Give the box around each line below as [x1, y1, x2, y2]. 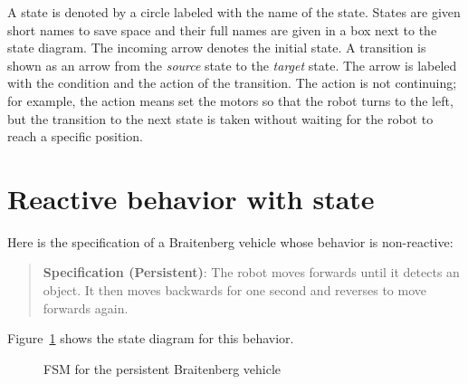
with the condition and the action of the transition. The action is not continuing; [7, 73, 457, 92]
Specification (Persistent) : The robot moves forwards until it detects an [43, 263, 460, 282]
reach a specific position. [7, 127, 143, 146]
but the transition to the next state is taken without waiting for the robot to [7, 109, 434, 128]
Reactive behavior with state [7, 179, 375, 216]
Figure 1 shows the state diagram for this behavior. [7, 329, 294, 348]
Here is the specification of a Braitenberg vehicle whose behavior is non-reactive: [7, 232, 454, 251]
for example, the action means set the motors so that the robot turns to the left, [7, 91, 454, 110]
